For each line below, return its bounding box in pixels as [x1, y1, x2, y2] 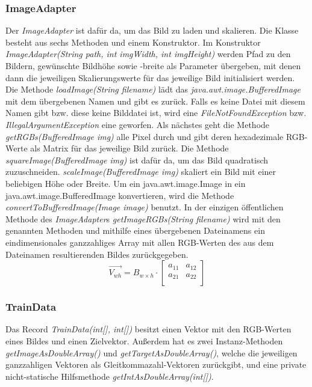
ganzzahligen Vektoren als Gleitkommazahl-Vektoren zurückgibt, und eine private [5, 358, 307, 371]
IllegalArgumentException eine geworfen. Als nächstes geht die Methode [5, 118, 270, 130]
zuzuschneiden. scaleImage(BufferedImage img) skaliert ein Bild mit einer [5, 165, 276, 178]
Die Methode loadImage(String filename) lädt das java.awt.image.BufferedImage [5, 83, 301, 96]
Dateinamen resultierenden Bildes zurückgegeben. [5, 248, 189, 260]
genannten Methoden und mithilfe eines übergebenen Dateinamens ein [5, 224, 265, 237]
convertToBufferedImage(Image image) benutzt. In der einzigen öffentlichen [5, 201, 284, 213]
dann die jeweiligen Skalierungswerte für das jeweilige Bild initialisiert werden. [5, 71, 295, 84]
